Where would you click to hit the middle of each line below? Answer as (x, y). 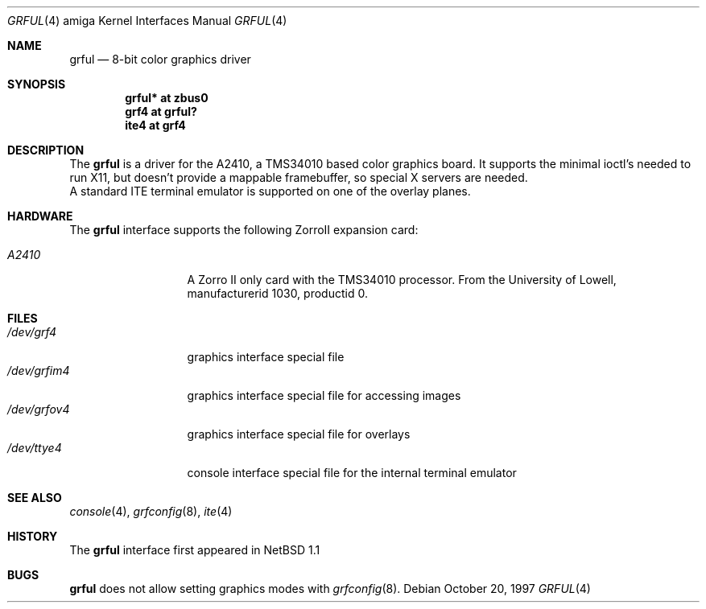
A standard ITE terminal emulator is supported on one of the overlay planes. (270, 191)
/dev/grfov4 (39, 409)
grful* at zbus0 (167, 98)
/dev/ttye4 (35, 448)
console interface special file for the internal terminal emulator (352, 473)
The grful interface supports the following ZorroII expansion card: (244, 230)
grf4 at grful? (161, 111)
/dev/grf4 (32, 332)
